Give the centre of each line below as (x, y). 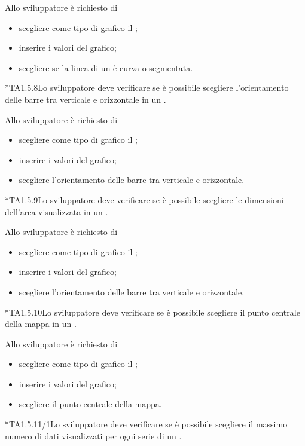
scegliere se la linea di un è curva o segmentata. (106, 67)
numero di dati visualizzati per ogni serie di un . (93, 436)
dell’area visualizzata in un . (57, 211)
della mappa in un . (41, 324)
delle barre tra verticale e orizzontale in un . (86, 99)
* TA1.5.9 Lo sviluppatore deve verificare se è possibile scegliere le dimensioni (144, 199)
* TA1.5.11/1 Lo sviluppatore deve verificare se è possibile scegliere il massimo (146, 424)
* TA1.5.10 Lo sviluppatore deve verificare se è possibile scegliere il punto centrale (152, 312)
